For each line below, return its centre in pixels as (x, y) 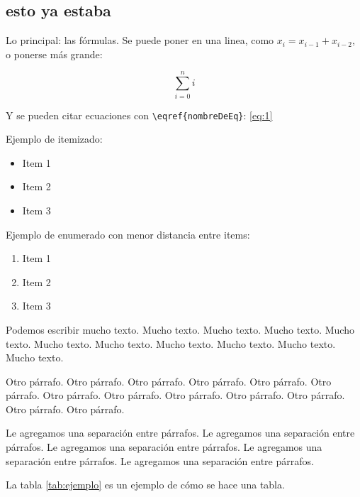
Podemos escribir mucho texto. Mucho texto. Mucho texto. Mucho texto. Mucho (180, 329)
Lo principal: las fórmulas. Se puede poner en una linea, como (140, 40)
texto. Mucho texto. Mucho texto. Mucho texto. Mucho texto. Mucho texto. (171, 343)
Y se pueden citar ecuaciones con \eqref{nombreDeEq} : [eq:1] (139, 115)
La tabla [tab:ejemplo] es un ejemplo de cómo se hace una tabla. (145, 485)
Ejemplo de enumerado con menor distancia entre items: (128, 234)
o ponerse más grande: (54, 54)
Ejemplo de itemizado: (54, 139)
